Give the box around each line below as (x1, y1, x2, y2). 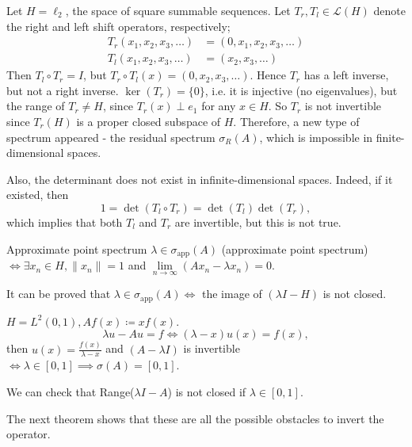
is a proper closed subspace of (76, 113, 221, 130)
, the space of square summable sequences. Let (65, 2, 291, 18)
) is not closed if (167, 384, 246, 400)
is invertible (183, 340, 240, 357)
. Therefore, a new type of (233, 113, 360, 130)
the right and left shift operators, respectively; (6, 17, 231, 34)
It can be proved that (6, 285, 111, 302)
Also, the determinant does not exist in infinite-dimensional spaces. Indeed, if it (6, 170, 393, 187)
